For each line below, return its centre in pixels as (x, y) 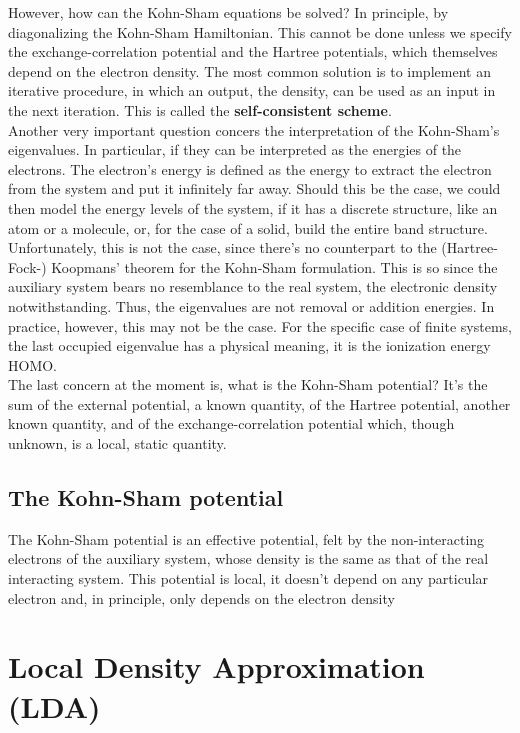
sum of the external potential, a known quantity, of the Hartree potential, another (259, 403)
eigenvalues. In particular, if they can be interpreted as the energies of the (235, 149)
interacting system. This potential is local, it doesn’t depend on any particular (248, 578)
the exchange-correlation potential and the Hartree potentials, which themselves (253, 51)
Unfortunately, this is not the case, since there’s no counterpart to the (222, 247)
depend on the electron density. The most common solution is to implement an (249, 70)
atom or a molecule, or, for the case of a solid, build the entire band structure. (248, 227)
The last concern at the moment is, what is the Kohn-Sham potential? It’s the (248, 384)
